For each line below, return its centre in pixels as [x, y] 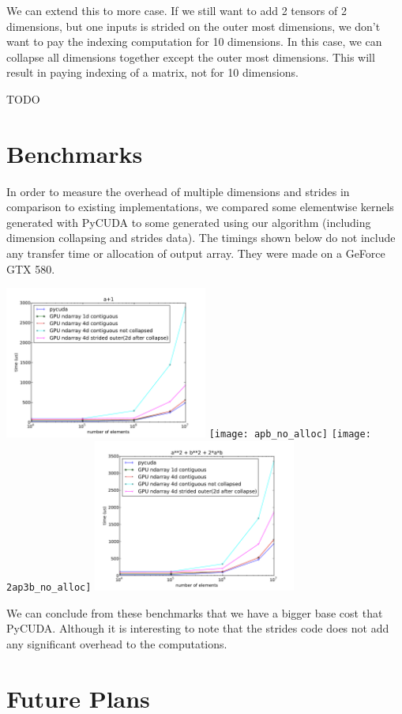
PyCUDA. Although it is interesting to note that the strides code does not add [198, 628]
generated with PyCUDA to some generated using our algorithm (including [189, 222]
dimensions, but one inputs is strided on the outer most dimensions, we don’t [193, 26]
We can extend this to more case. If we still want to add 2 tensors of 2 [177, 10]
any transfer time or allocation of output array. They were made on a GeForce [196, 253]
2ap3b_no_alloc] [49, 587]
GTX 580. [31, 268]
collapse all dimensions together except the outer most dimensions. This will [191, 57]
